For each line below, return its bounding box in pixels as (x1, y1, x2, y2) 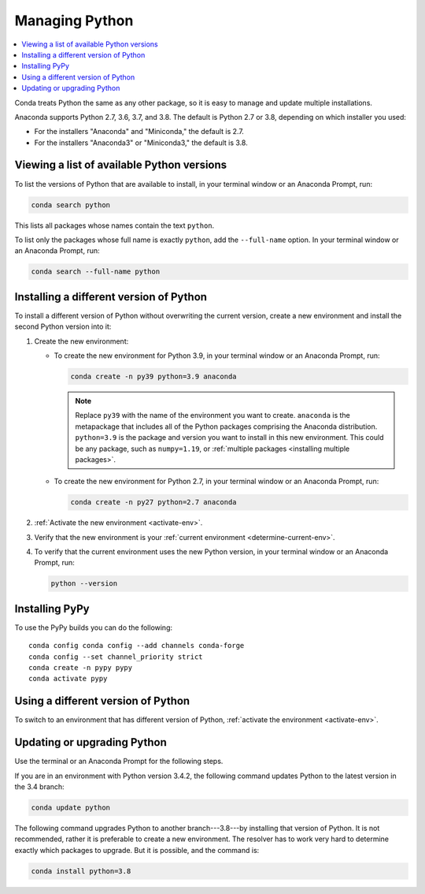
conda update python (31, 803, 110, 812)
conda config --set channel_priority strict (28, 652, 204, 661)
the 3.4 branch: (14, 782, 65, 792)
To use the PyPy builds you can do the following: (14, 623, 173, 632)
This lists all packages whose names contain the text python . (14, 221, 215, 230)
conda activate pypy (28, 674, 108, 684)
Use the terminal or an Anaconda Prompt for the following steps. (14, 757, 224, 766)
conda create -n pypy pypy (28, 663, 133, 672)
